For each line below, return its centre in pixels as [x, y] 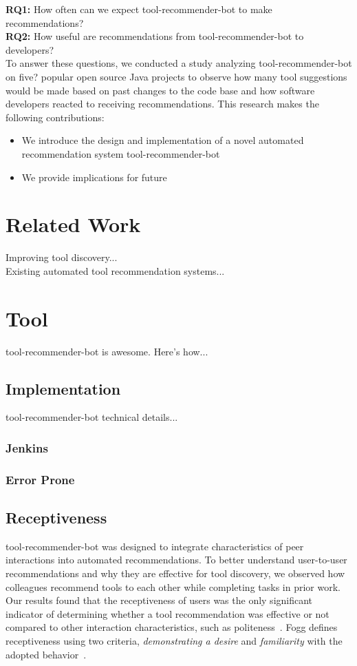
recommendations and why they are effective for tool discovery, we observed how [175, 573]
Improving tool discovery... [62, 257]
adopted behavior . [46, 654]
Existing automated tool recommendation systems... [115, 270]
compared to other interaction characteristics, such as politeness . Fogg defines [172, 627]
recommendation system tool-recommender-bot [121, 153]
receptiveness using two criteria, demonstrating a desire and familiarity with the [174, 641]
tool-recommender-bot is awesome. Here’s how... [107, 351]
